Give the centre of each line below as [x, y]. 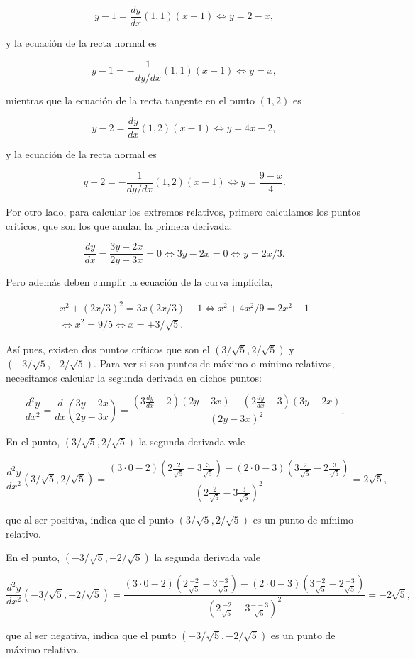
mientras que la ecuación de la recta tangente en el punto [130, 100]
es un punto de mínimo [303, 519]
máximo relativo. [43, 649]
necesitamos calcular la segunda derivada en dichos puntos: [134, 377]
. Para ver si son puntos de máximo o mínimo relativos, [214, 363]
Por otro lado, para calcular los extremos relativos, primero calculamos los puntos [183, 212]
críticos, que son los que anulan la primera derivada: [119, 225]
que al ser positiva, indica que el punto [90, 519]
